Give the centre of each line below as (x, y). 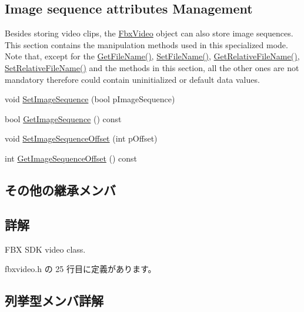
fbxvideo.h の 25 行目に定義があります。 (81, 269)
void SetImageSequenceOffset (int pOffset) (81, 138)
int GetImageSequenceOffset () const (71, 158)
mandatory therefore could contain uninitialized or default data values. (132, 79)
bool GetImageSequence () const (63, 118)
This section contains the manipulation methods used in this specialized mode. (146, 44)
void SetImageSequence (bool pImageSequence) (90, 99)
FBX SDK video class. (45, 249)
